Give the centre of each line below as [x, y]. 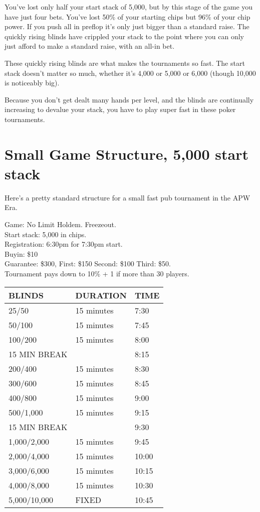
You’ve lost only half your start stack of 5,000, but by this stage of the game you [129, 7]
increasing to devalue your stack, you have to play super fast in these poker [120, 109]
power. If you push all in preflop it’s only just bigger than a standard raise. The [127, 26]
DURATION [101, 295]
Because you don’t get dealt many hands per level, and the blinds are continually [129, 99]
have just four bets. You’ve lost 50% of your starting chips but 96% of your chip [127, 16]
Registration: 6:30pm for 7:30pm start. [64, 244]
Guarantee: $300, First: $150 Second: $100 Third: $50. [88, 264]
